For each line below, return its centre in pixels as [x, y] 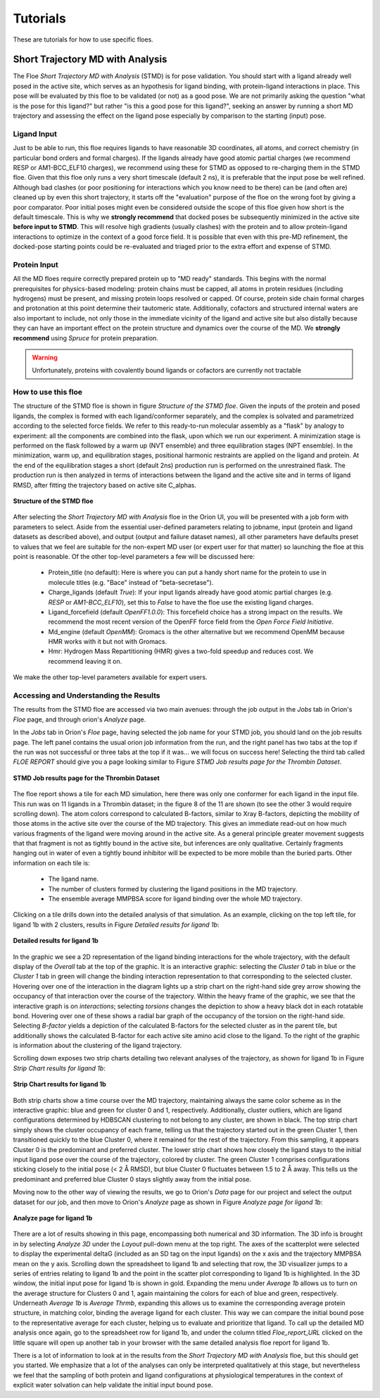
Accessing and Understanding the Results [87, 695]
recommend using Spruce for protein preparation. [85, 338]
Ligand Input [35, 134]
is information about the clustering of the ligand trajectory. [97, 1046]
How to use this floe [47, 392]
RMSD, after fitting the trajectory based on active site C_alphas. [105, 485]
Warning [45, 357]
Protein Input [36, 264]
